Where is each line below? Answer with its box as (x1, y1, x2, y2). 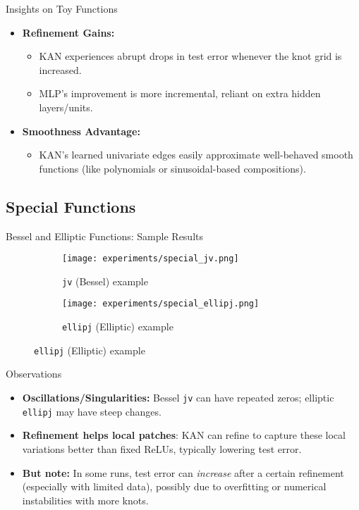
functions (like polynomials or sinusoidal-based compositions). (39, 161, 306, 175)
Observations (6, 366, 62, 381)
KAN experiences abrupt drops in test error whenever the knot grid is (39, 49, 342, 63)
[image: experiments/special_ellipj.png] (62, 299, 260, 309)
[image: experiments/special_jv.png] (62, 254, 239, 264)
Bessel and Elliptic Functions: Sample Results (6, 228, 203, 243)
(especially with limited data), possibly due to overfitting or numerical (22, 479, 327, 494)
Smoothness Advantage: (22, 123, 140, 138)
